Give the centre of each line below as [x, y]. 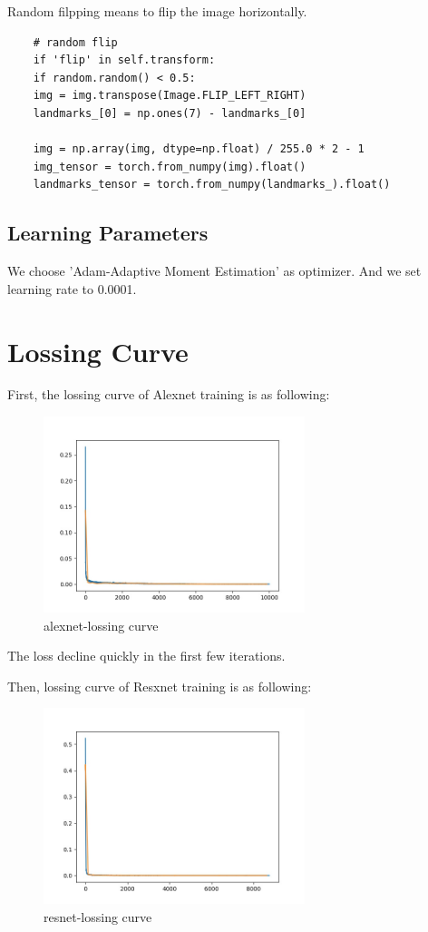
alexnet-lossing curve [101, 625]
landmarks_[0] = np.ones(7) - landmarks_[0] [170, 113]
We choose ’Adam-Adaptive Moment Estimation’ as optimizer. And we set [214, 271]
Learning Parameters [108, 233]
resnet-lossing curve [98, 917]
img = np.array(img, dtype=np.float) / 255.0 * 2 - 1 [199, 149]
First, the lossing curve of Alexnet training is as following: [169, 394]
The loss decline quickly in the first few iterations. [146, 656]
